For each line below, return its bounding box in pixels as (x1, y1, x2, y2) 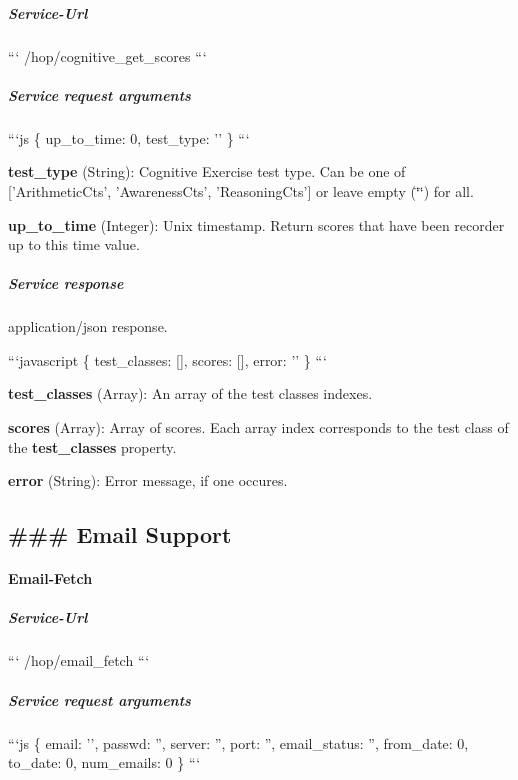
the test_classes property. (8, 436, 177, 457)
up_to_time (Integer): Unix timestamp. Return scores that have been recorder (8, 214, 505, 235)
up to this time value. (8, 234, 140, 255)
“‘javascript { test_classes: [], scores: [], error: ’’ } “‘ (8, 349, 327, 370)
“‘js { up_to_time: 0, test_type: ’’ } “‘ (8, 127, 250, 148)
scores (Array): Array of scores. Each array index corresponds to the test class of (8, 417, 509, 438)
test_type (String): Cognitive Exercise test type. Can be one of (8, 161, 406, 182)
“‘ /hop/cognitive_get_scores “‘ (8, 45, 207, 66)
